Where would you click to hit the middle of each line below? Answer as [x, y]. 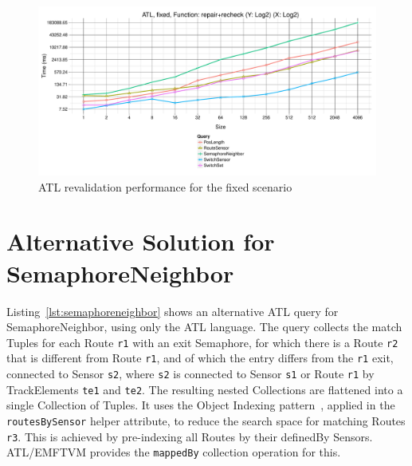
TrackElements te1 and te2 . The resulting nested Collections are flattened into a [205, 389]
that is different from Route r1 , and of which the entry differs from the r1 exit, [200, 358]
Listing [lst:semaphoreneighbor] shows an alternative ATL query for [173, 311]
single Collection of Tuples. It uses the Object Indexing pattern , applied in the [201, 405]
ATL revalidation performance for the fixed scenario [165, 186]
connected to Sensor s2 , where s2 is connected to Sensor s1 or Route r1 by [190, 373]
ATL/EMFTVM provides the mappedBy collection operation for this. [174, 452]
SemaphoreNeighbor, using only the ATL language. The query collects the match [204, 327]
